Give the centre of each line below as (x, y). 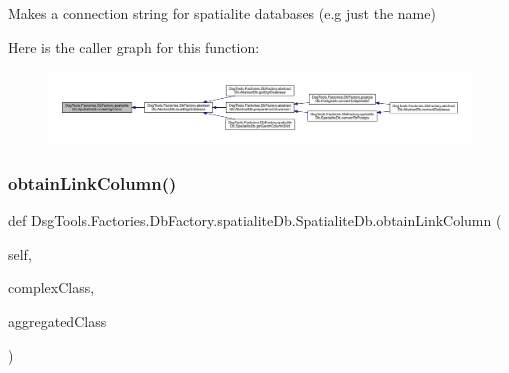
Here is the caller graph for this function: (134, 46)
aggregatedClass (57, 321)
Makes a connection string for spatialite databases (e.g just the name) (222, 13)
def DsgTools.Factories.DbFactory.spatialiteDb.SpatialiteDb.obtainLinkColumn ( (255, 220)
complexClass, (51, 287)
